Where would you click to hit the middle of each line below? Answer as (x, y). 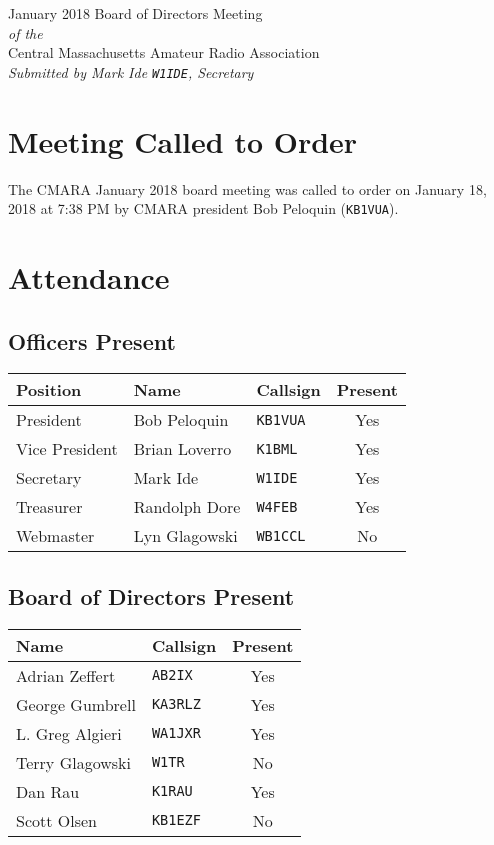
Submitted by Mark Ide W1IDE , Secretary (131, 71)
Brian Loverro (182, 449)
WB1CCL (281, 535)
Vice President (67, 449)
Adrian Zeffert (66, 675)
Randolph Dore (187, 507)
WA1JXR (176, 733)
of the (25, 32)
